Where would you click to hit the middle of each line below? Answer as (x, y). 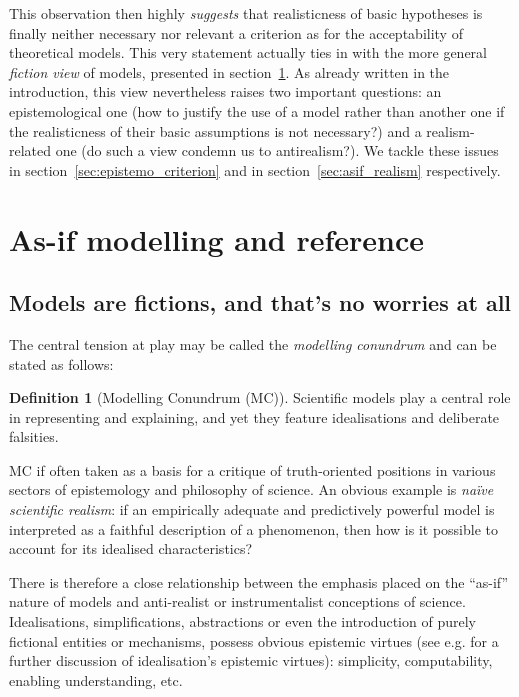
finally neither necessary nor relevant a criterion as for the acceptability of (236, 32)
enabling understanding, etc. (96, 679)
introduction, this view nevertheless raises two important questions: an (225, 91)
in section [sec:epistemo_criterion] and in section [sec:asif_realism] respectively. (255, 169)
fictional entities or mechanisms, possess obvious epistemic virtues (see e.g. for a (254, 640)
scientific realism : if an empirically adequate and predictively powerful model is (252, 509)
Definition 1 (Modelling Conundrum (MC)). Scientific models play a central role (260, 397)
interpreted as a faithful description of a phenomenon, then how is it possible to (253, 528)
